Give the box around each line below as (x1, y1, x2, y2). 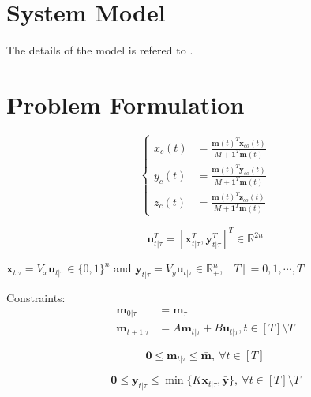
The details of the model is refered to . (6, 42, 193, 58)
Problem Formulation (6, 88, 245, 120)
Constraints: (6, 290, 66, 306)
